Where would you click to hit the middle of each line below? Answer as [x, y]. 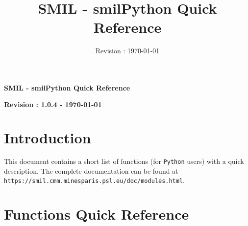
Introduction [48, 138]
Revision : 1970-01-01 [127, 51]
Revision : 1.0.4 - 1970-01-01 [53, 104]
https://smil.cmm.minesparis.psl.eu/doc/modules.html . [95, 180]
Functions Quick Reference [97, 214]
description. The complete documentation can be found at [91, 170]
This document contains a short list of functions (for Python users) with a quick [124, 161]
